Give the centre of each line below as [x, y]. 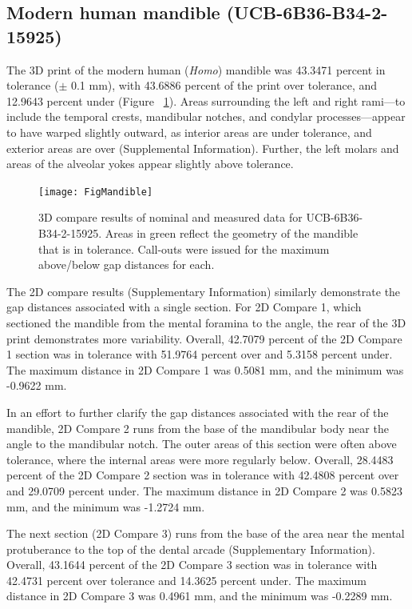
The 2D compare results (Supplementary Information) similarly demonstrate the [204, 291]
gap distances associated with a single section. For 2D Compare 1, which [184, 307]
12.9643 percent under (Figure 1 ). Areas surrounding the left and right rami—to [206, 100]
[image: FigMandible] [96, 192]
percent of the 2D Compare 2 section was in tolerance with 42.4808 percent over [203, 475]
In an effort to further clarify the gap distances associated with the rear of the [198, 412]
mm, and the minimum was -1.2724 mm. [106, 506]
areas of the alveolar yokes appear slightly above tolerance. [150, 164]
